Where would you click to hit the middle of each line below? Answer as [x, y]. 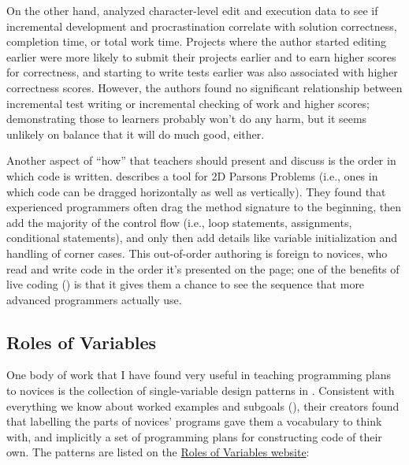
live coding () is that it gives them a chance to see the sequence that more [186, 284]
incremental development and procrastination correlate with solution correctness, [202, 26]
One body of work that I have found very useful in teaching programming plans [199, 375]
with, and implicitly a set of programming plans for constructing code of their [194, 436]
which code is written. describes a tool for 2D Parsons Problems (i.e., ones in [192, 175]
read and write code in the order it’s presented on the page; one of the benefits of [203, 268]
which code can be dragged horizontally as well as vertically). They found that [196, 191]
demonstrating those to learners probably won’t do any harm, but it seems [187, 119]
